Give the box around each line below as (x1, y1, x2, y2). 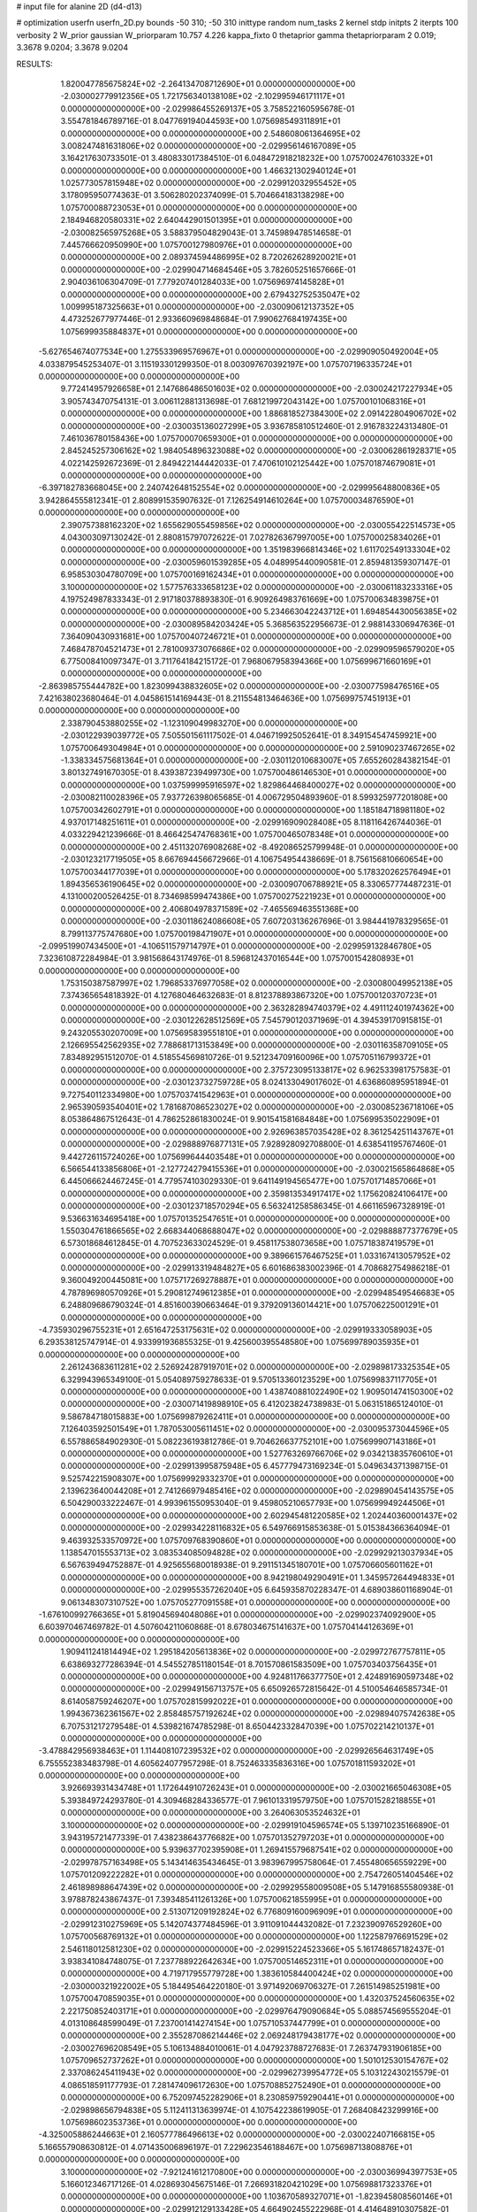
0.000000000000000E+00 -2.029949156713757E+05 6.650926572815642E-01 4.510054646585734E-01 (60, 1684, 448, 1694)
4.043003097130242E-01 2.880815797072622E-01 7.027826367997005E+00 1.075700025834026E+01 (60, 532, 441, 543)
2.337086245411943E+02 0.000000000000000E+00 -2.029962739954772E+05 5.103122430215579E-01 (60, 2067, 450, 2078)
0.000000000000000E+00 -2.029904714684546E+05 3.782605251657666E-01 (60, 264, 357, 274)
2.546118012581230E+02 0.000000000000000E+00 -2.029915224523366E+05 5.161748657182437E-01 (60, 1943, 445, 1955)
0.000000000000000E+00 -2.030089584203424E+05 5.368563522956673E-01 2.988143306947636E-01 (60, 618, 455, 629)
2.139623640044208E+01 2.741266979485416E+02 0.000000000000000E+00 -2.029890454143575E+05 (60, 1486, 454, 1496)
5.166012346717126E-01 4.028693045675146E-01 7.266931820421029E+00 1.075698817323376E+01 (60, 2178, 432, 2189)
